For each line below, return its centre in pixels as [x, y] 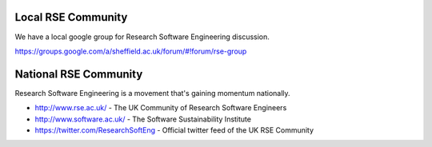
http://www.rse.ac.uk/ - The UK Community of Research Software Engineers [161, 108]
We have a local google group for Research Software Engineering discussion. [142, 37]
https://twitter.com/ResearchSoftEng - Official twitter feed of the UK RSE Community [174, 130]
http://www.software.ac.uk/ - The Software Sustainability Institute [143, 119]
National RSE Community [79, 74]
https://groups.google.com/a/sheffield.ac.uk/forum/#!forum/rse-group [131, 51]
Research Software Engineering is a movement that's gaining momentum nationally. [153, 93]
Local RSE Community [71, 17]
